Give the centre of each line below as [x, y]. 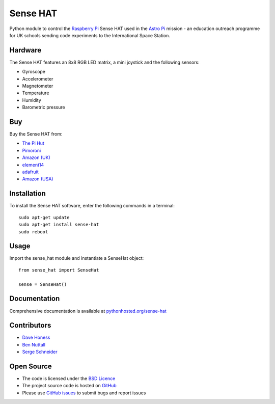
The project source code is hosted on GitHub [69, 386]
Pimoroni [32, 150]
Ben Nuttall [34, 344]
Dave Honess [36, 338]
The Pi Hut [33, 143]
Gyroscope [34, 72]
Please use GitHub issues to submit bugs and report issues [84, 393]
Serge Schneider [40, 352]
